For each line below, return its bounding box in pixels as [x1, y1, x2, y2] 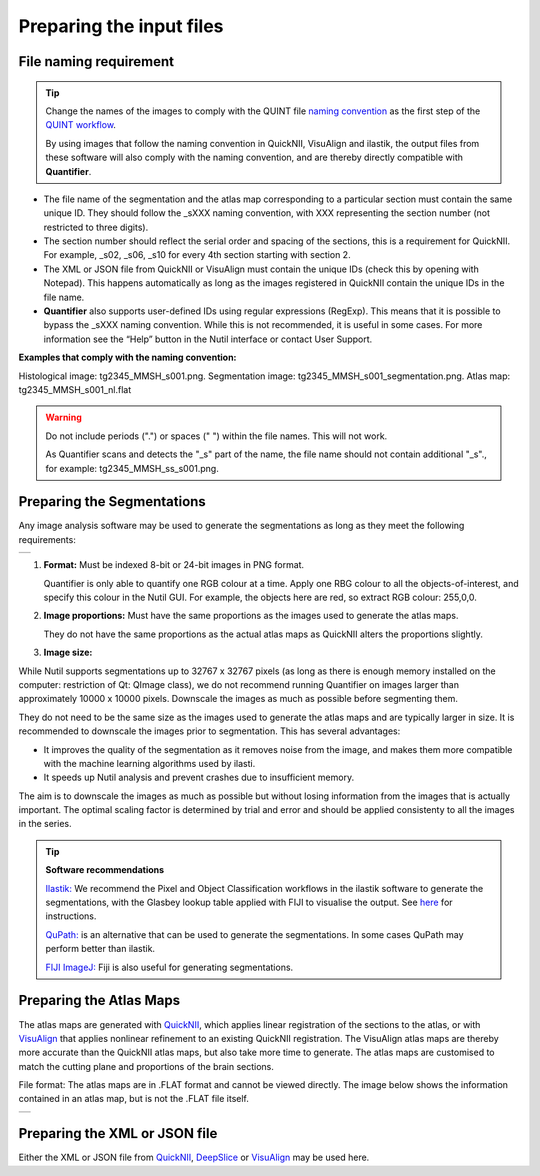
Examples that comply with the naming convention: [18, 351, 237, 364]
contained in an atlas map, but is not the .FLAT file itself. [18, 1093, 250, 1105]
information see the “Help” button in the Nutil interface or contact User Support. [43, 333, 373, 345]
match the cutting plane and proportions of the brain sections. [18, 1060, 275, 1072]
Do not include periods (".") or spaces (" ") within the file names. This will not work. [45, 430, 388, 442]
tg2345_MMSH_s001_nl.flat [18, 383, 132, 395]
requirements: [18, 533, 77, 545]
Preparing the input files [18, 15, 224, 37]
